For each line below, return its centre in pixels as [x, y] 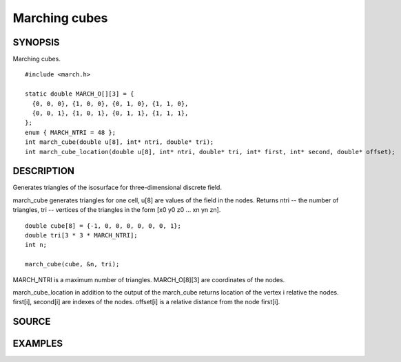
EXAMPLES [38, 344]
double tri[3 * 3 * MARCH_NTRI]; [81, 235]
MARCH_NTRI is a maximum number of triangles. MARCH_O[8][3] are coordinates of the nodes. [149, 279]
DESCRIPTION [44, 171]
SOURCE [32, 322]
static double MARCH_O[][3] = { [80, 94]
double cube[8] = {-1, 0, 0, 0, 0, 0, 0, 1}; [103, 226]
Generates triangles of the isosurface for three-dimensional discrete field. [117, 188]
